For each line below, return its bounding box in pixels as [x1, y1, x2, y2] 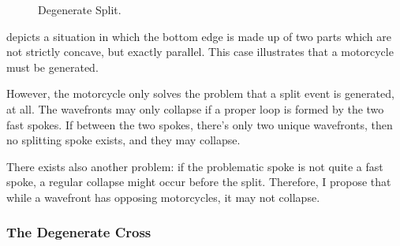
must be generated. [6, 58, 99, 75]
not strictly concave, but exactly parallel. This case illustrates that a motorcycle [6, 43, 394, 60]
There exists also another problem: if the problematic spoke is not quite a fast [6, 158, 383, 174]
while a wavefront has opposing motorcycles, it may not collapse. [6, 188, 320, 205]
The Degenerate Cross [6, 222, 151, 242]
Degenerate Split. [38, 2, 121, 17]
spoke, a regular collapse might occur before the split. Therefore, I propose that [6, 173, 391, 190]
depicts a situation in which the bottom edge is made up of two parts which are [6, 28, 392, 44]
